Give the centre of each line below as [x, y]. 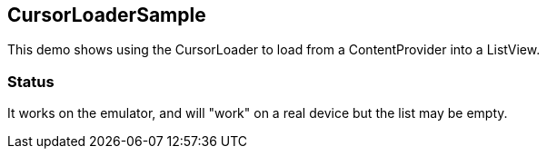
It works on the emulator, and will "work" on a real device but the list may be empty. [258, 113]
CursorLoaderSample [107, 15]
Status [31, 81]
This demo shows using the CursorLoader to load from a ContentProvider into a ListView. [274, 50]
